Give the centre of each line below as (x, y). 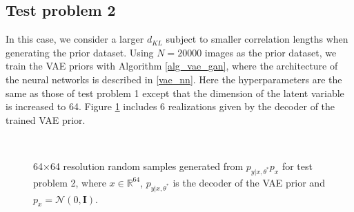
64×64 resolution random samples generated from (138, 166)
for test (297, 166)
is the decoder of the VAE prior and (249, 182)
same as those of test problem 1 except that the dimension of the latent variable (175, 93)
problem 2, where (70, 182)
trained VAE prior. (46, 119)
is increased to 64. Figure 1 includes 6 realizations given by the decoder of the (170, 106)
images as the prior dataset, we (271, 52)
